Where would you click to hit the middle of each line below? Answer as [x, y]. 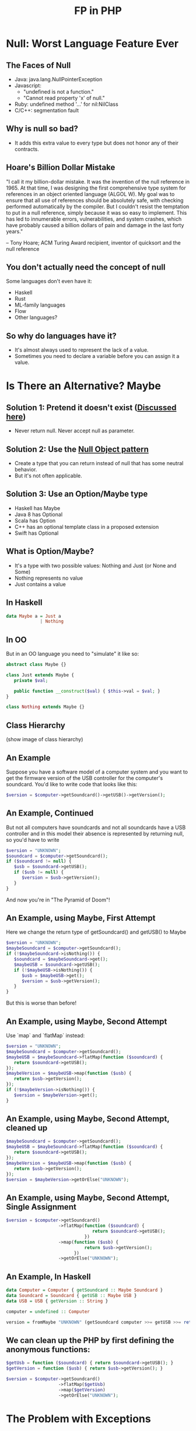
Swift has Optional [36, 533]
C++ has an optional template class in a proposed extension [87, 527]
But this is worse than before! [41, 1003]
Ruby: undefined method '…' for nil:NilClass [66, 104]
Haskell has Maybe [37, 508]
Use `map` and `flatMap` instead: [45, 1036]
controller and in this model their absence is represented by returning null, [95, 833]
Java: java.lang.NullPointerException [58, 79]
